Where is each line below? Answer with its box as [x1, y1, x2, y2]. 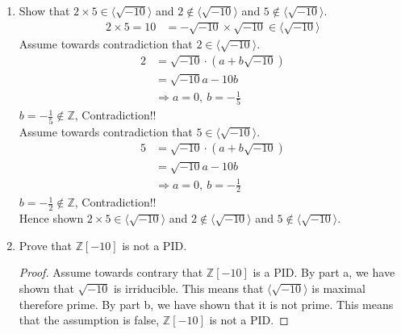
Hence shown [19, 210, 84, 227]
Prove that [19, 236, 72, 253]
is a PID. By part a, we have [253, 264, 395, 281]
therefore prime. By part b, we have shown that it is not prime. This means [19, 295, 394, 312]
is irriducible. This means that [113, 279, 264, 296]
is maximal [311, 279, 365, 296]
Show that [19, 2, 70, 19]
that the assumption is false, [19, 311, 160, 328]
